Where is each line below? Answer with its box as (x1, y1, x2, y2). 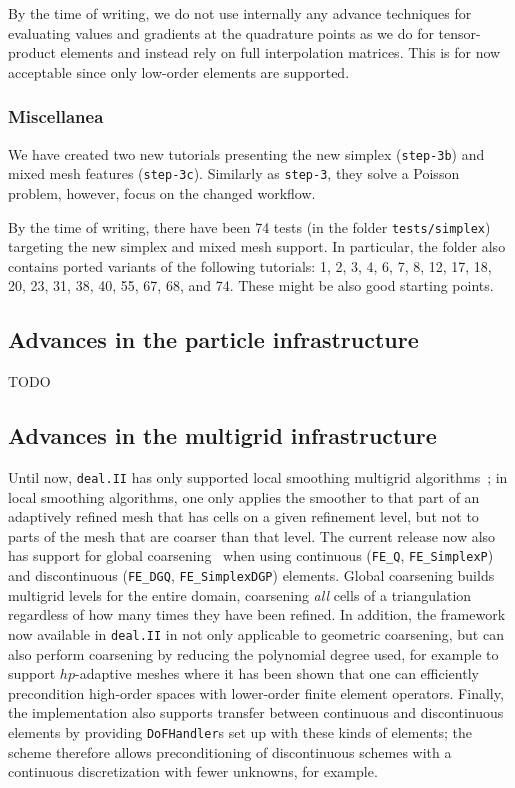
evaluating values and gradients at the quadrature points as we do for (8, 22, 434, 43)
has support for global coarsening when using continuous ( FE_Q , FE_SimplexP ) (8, 545, 494, 566)
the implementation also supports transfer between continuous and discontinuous (8, 702, 504, 723)
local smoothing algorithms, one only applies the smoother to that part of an (8, 486, 480, 507)
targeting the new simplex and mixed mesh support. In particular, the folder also (8, 236, 506, 257)
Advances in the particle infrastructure (8, 324, 419, 355)
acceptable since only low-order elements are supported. (8, 61, 350, 82)
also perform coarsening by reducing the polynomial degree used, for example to (8, 643, 499, 664)
